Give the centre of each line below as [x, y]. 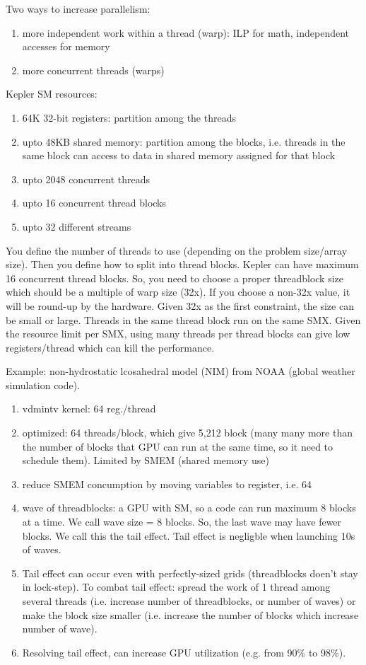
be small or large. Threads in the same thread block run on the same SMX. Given [183, 319]
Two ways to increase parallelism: [78, 8]
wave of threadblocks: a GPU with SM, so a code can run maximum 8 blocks [189, 508]
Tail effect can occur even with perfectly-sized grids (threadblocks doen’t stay [190, 573]
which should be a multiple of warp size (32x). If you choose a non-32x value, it [178, 292]
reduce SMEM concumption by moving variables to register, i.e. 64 [167, 484]
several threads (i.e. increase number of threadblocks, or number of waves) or [189, 601]
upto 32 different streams [77, 226]
